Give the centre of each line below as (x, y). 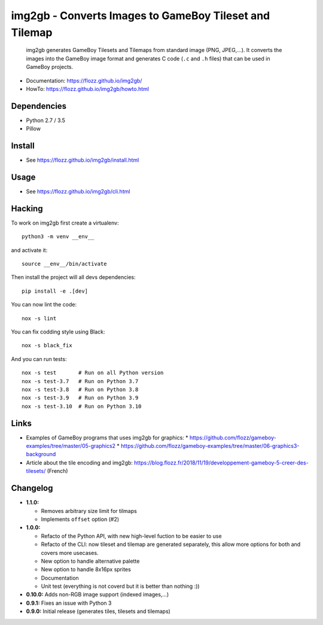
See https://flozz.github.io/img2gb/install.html (83, 160)
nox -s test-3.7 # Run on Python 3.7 (80, 381)
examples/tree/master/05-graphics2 (71, 446)
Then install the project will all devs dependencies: (73, 277)
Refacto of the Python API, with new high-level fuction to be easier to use (131, 536)
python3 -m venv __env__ (58, 237)
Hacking (27, 209)
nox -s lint (39, 318)
